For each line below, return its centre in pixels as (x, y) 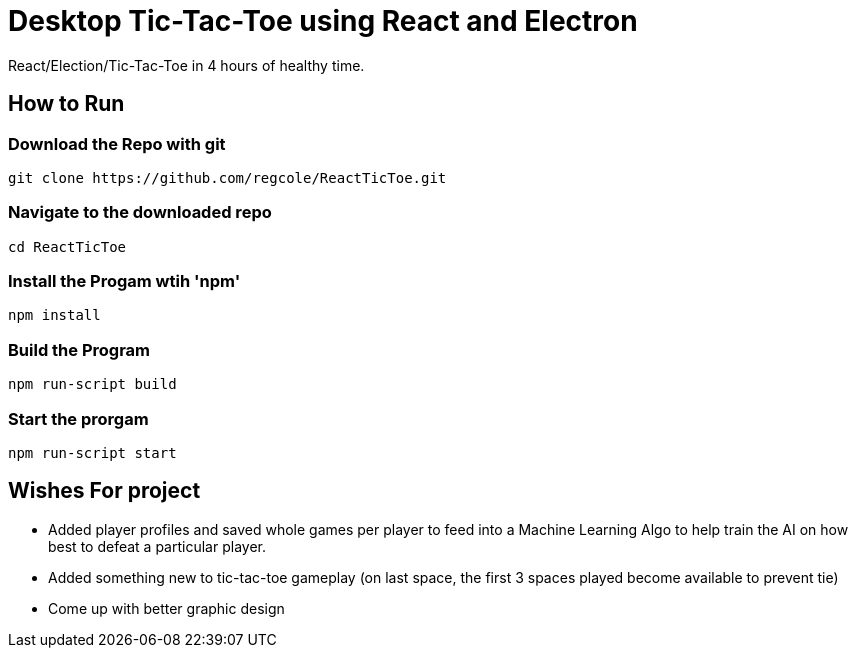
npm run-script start (92, 452)
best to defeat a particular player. (157, 546)
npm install (54, 315)
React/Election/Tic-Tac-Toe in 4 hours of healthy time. (186, 65)
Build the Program (79, 349)
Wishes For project (104, 491)
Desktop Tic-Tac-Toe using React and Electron (323, 21)
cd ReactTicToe (67, 246)
